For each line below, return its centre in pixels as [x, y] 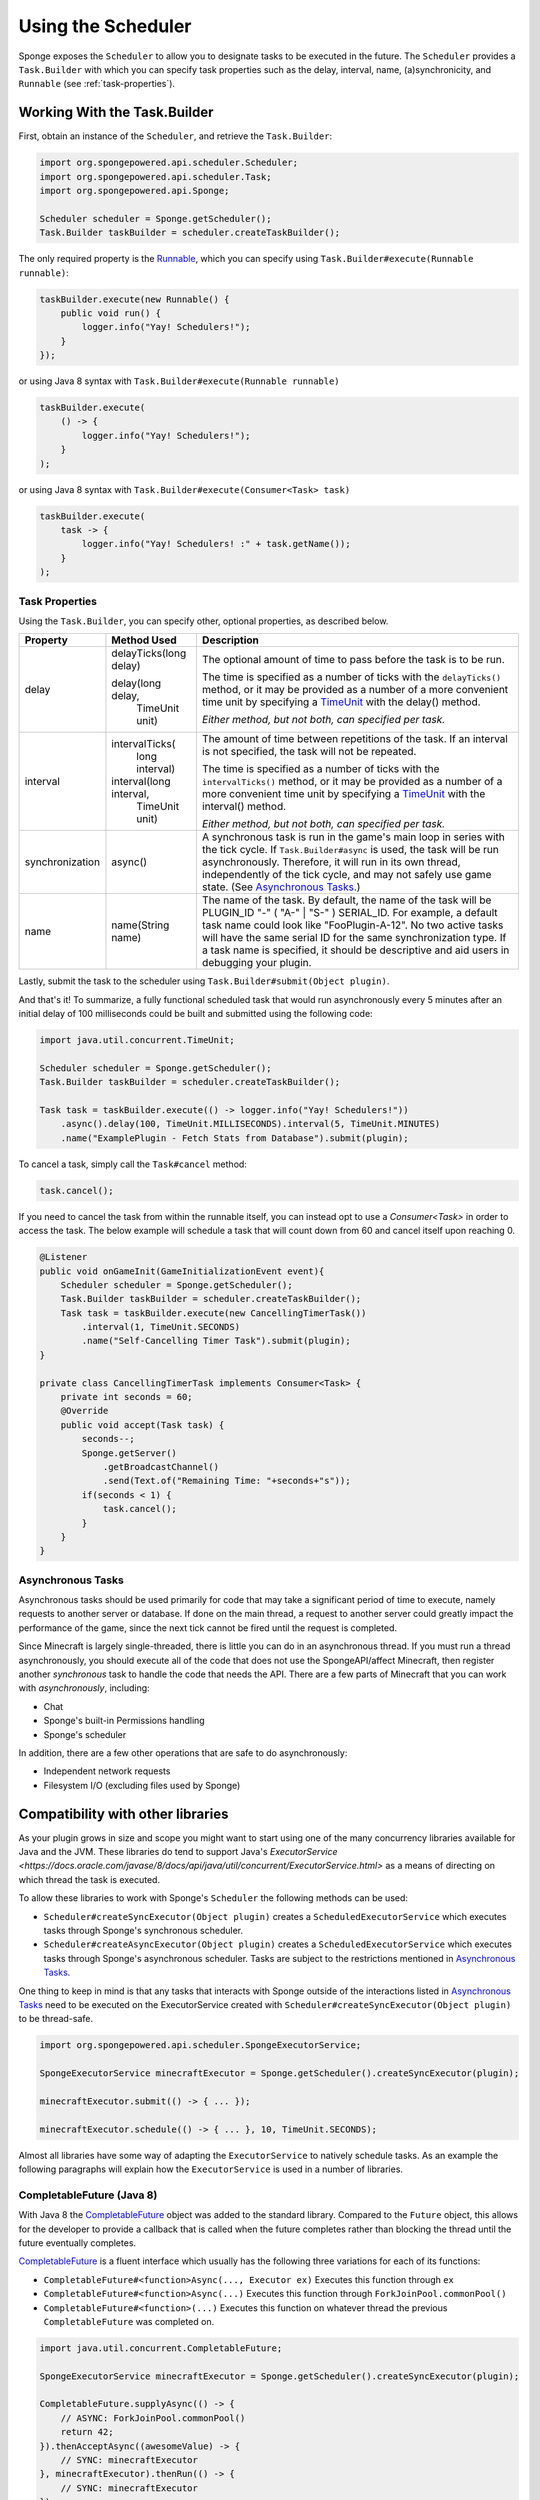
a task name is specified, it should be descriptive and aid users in [355, 950]
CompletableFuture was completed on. [129, 2321]
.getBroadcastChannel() [161, 1466]
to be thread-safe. [56, 2019]
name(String [140, 925]
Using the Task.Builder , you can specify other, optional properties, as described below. [203, 621]
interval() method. [244, 807]
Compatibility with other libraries [123, 1813]
